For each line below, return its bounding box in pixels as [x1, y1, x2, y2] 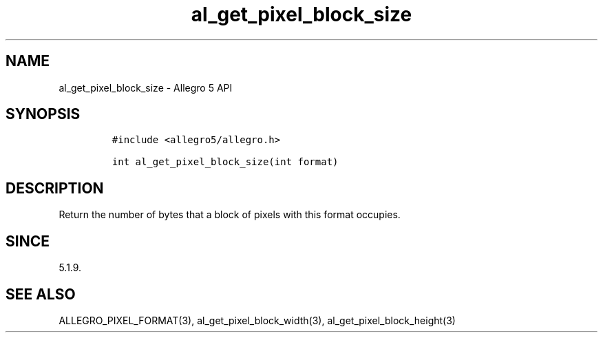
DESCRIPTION [6, 179, 104, 197]
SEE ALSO [6, 285, 76, 303]
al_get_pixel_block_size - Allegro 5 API [59, 81, 233, 94]
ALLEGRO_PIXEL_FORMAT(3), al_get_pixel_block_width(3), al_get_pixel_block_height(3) [59, 314, 456, 326]
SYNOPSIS [6, 105, 81, 123]
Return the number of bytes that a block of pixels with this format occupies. [59, 209, 401, 221]
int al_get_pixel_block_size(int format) [112, 156, 339, 168]
